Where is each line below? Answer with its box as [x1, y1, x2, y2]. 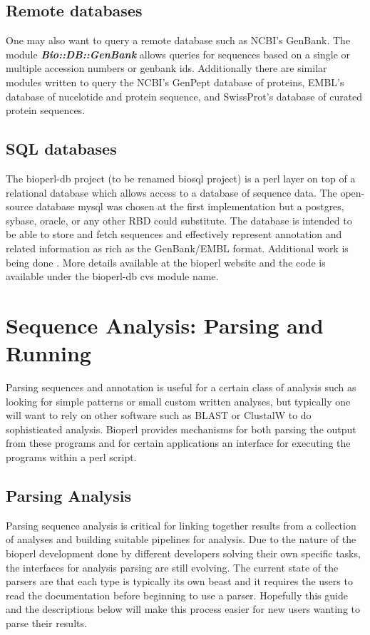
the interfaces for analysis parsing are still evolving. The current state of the [6, 559, 339, 574]
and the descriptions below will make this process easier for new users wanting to [6, 602, 360, 616]
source [6, 199, 34, 214]
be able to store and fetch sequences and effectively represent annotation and [6, 227, 342, 242]
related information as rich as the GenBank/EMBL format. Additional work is [6, 240, 349, 255]
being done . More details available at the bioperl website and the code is [6, 254, 326, 269]
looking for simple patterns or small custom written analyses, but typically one [6, 393, 351, 408]
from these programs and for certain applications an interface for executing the [6, 435, 351, 450]
